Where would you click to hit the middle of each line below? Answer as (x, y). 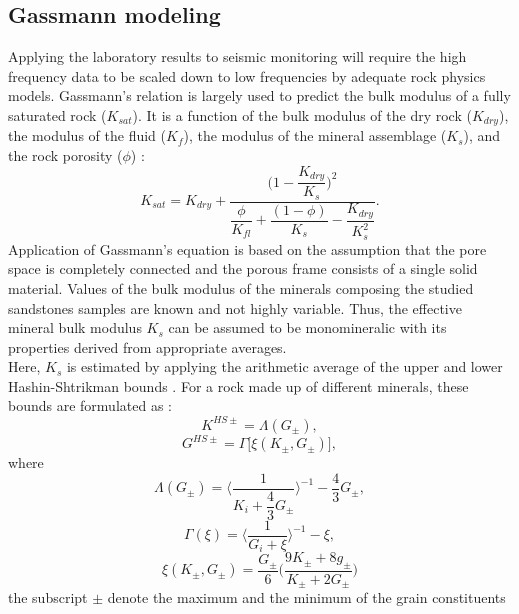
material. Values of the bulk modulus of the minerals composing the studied (241, 287)
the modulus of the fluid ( (87, 135)
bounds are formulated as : (90, 405)
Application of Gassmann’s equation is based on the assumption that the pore (247, 248)
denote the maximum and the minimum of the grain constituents (306, 597)
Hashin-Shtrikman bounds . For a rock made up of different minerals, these (238, 385)
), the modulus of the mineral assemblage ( (315, 135)
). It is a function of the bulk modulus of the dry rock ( (302, 114)
